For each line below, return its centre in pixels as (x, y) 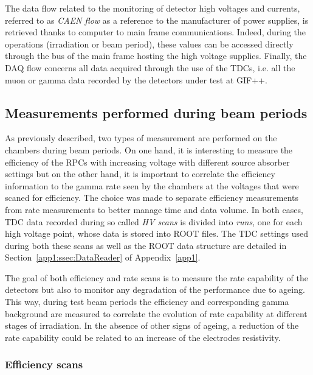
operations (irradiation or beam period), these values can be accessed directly (149, 44)
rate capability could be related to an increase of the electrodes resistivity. (143, 337)
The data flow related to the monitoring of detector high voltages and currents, (153, 8)
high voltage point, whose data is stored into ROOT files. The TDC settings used (157, 233)
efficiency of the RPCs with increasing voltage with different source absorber (147, 162)
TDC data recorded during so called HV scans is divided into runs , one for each (154, 221)
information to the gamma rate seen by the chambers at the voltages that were (152, 185)
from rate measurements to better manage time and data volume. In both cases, (154, 209)
